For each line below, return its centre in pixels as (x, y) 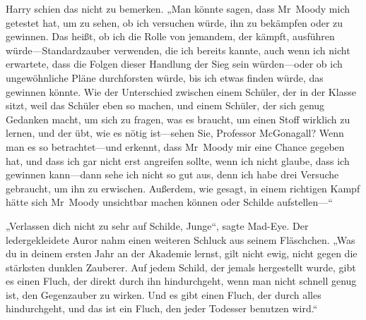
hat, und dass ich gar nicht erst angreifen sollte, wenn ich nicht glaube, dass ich (178, 160)
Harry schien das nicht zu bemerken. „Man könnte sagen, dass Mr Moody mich (178, 8)
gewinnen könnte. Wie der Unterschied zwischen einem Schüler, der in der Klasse (181, 91)
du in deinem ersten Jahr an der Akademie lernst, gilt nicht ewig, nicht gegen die (182, 253)
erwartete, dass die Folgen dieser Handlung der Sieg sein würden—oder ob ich (174, 64)
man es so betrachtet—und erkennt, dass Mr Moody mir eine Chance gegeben (175, 146)
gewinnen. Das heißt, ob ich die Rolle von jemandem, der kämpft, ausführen (170, 36)
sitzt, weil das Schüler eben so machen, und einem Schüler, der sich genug (165, 105)
